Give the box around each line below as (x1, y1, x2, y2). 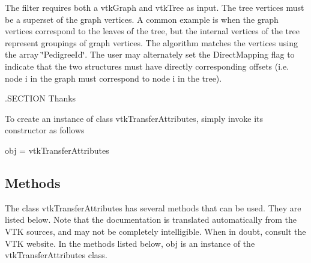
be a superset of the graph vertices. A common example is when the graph (5, 13, 279, 25)
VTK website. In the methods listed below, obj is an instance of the (5, 237, 255, 249)
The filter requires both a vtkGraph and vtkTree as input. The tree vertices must (5, 1, 304, 13)
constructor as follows (5, 124, 85, 136)
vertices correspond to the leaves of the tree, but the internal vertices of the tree (5, 25, 300, 37)
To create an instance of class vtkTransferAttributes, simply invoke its (5, 112, 264, 124)
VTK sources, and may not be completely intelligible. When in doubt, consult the (5, 225, 306, 237)
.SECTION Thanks (5, 92, 76, 104)
